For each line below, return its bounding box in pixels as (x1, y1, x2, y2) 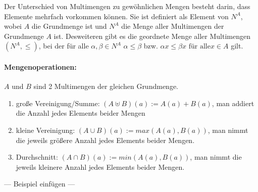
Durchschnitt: (16, 152, 58, 162)
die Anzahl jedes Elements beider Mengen (16, 108, 145, 118)
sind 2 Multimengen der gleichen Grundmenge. (33, 81, 178, 91)
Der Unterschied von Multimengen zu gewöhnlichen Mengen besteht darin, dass (4, 1, 250, 11)
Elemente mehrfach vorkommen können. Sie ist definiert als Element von (4, 11, 229, 21)
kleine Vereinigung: (16, 124, 75, 135)
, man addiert (212, 98, 254, 108)
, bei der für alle (38, 40, 89, 51)
